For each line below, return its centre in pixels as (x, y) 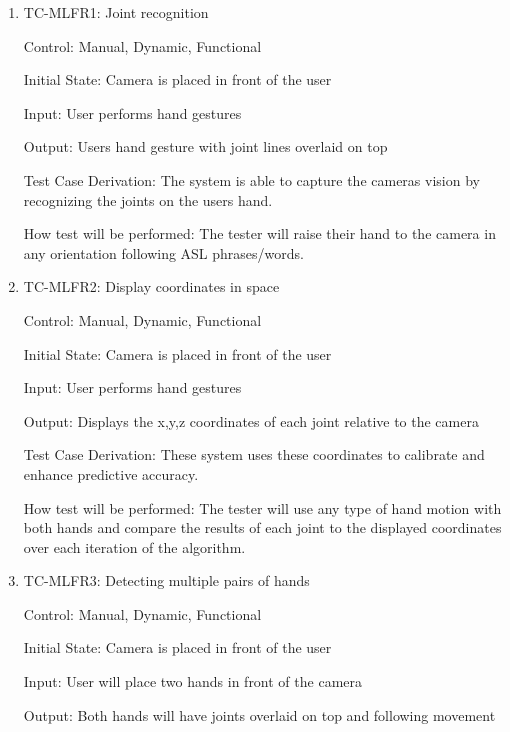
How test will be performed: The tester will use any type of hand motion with (262, 507)
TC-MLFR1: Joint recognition (116, 12)
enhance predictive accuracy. (111, 473)
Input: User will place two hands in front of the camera (193, 681)
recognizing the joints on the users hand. (148, 199)
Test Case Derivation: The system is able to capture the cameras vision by (251, 179)
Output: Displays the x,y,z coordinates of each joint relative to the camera (251, 420)
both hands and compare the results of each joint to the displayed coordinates (262, 527)
